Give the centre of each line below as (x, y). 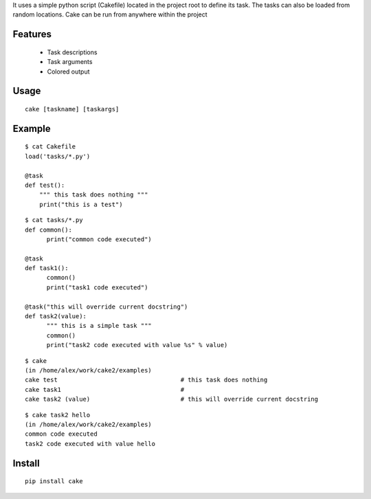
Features (32, 34)
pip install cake (54, 481)
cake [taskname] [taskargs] (72, 109)
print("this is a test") (81, 204)
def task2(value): (56, 317)
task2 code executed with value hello (90, 444)
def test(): (45, 185)
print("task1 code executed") (97, 287)
